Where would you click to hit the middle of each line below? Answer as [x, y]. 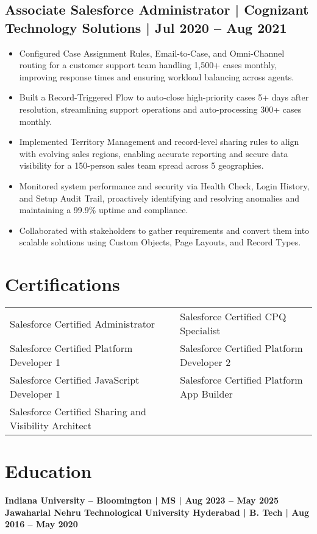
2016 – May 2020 [41, 524]
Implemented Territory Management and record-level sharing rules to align [159, 142]
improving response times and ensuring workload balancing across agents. [157, 76]
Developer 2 [205, 362]
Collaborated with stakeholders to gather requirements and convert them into [164, 230]
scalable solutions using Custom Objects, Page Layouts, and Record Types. [160, 242]
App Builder [206, 394]
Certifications [62, 284]
